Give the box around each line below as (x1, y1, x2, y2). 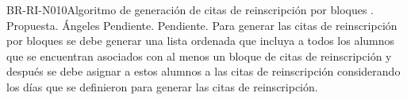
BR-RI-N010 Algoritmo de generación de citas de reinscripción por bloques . (6, 2, 374, 17)
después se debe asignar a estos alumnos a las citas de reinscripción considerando (6, 63, 401, 80)
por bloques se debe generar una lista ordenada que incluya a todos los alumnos (6, 32, 395, 49)
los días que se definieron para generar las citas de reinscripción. (6, 78, 318, 94)
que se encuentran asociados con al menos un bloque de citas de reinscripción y (6, 47, 392, 64)
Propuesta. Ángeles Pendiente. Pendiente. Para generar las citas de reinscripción (6, 17, 397, 33)
